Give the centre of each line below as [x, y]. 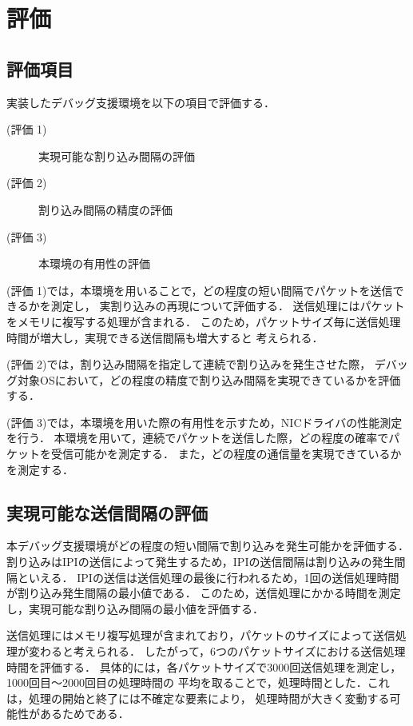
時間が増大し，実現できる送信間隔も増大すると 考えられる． [165, 337]
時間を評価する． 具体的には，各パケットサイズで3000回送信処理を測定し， [204, 666]
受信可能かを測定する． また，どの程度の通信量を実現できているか [226, 454]
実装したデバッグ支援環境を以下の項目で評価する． [141, 102]
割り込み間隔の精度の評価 [105, 209]
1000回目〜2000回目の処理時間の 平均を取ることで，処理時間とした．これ [198, 682]
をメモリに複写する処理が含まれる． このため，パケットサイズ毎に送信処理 [204, 321]
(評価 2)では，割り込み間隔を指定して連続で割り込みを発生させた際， [189, 364]
